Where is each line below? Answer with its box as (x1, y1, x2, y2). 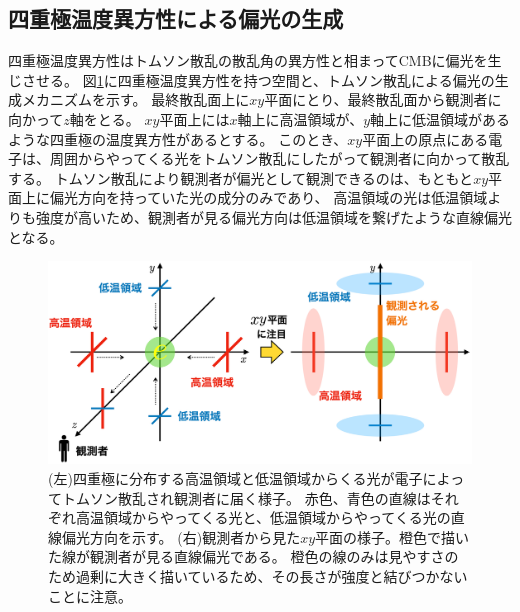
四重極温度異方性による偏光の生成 (8, 3, 344, 34)
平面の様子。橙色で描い (315, 526, 470, 547)
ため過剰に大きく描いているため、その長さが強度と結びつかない (48, 566, 468, 586)
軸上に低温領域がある (370, 108, 511, 129)
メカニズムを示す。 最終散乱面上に (21, 89, 250, 110)
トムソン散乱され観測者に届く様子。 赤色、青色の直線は (61, 487, 431, 508)
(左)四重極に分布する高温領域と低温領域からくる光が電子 (48, 468, 423, 489)
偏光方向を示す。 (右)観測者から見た (61, 526, 301, 547)
